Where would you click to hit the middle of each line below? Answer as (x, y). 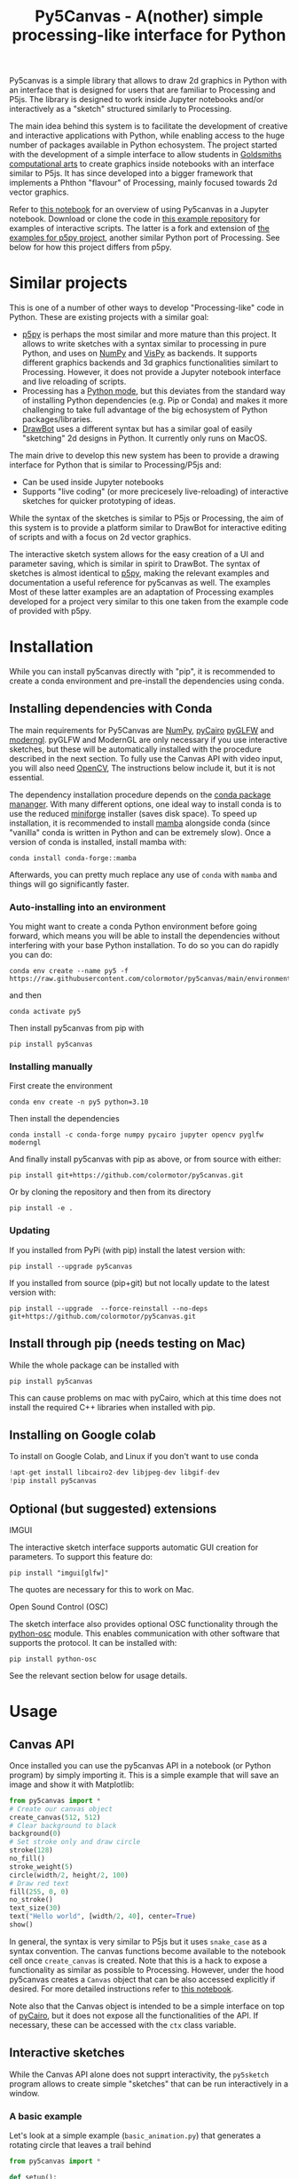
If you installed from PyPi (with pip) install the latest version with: (127, 1249)
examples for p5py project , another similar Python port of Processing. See (145, 238)
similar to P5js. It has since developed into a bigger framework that (131, 173)
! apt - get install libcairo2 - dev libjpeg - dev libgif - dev (114, 1473)
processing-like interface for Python (149, 35)
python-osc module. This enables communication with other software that (145, 1633)
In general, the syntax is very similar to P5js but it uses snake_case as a (138, 1941)
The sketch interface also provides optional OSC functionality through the (144, 1624)
